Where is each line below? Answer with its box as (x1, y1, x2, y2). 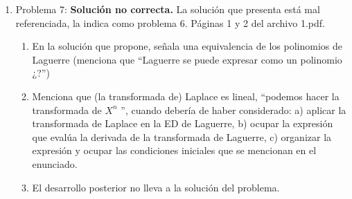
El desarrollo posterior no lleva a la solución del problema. (32, 180, 280, 194)
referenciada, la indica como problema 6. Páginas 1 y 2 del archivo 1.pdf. (15, 15, 325, 30)
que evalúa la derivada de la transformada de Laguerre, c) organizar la (32, 129, 332, 144)
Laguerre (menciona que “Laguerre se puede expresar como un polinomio (32, 52, 342, 66)
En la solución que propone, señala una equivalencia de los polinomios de (32, 39, 342, 53)
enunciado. (32, 156, 78, 171)
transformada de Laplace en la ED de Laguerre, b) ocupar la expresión (32, 116, 333, 131)
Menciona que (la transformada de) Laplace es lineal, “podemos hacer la (32, 88, 340, 103)
